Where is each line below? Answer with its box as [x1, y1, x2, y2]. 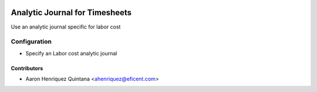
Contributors [11, 65, 43, 72]
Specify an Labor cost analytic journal [25, 49, 117, 56]
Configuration [11, 38, 52, 46]
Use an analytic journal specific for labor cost [11, 23, 121, 30]
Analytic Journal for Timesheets [11, 8, 132, 17]
